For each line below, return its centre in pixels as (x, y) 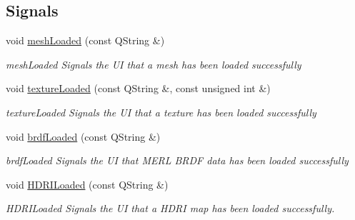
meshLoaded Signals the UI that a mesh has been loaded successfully (154, 64)
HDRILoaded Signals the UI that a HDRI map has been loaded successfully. (170, 208)
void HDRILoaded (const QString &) (87, 184)
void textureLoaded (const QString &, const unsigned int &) (138, 88)
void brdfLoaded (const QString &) (83, 136)
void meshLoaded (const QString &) (85, 40)
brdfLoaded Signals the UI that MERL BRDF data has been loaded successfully (177, 160)
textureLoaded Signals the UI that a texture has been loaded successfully (161, 112)
